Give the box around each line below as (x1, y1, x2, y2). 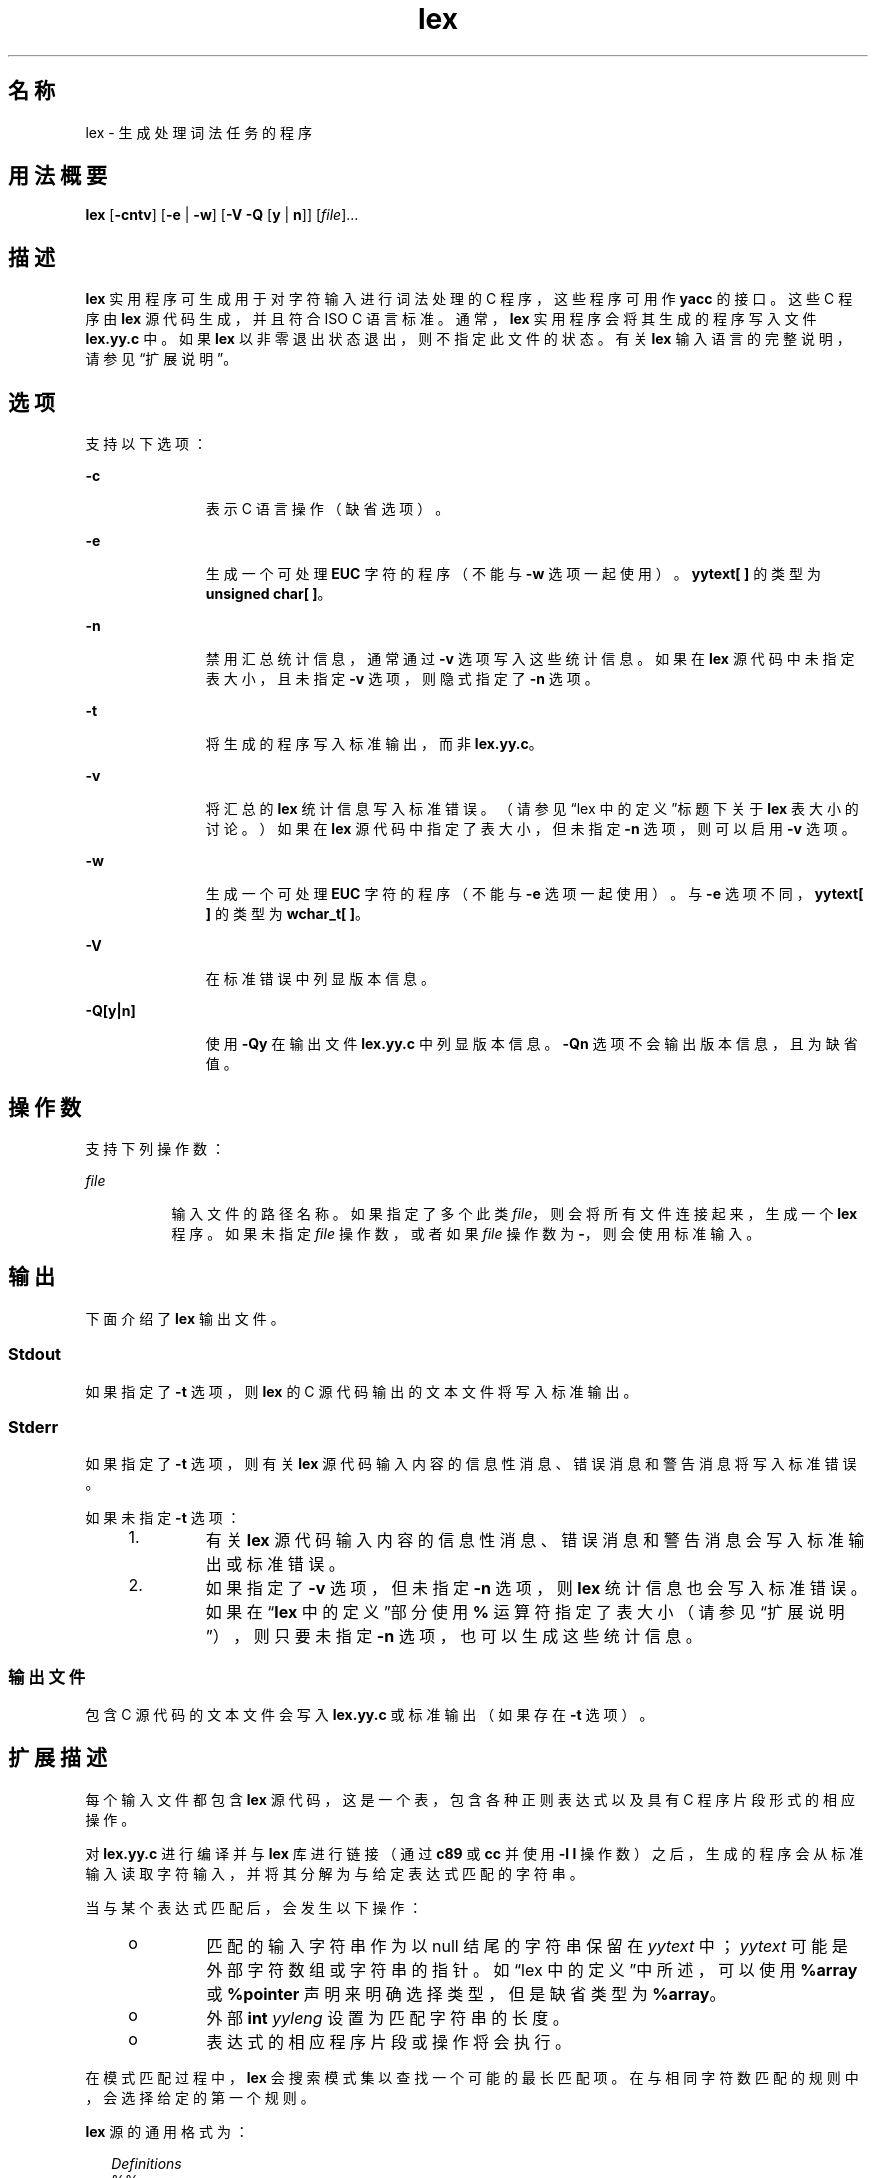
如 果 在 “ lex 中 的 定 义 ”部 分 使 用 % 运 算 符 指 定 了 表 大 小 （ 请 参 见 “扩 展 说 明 (205, 1602, 845, 1623)
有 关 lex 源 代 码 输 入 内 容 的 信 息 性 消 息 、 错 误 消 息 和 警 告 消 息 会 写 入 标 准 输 (205, 1530, 865, 1551)
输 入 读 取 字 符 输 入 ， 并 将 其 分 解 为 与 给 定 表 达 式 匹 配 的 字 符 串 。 (85, 1864, 584, 1882)
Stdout (8, 1344, 62, 1365)
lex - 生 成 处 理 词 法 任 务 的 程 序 (85, 123, 312, 141)
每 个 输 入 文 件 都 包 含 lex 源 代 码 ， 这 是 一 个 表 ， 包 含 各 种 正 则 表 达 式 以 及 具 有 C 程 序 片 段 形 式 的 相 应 (85, 1790, 855, 1808)
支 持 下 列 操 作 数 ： (85, 1139, 225, 1157)
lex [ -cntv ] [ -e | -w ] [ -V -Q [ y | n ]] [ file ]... (85, 206, 359, 224)
